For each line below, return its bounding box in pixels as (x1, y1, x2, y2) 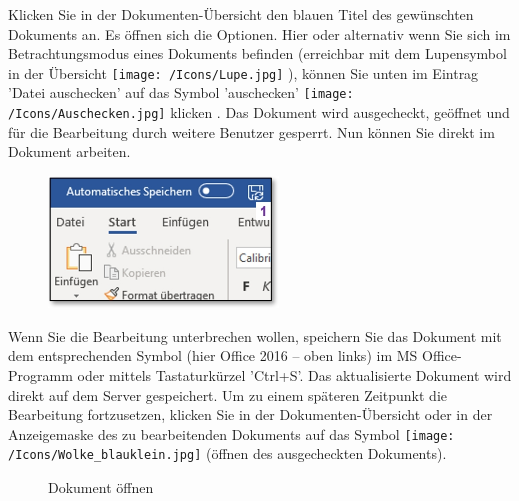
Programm (8, 365, 73, 385)
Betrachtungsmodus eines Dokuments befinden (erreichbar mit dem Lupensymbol (8, 43, 507, 64)
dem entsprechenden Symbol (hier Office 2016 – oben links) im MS (8, 345, 418, 366)
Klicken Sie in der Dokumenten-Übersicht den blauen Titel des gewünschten (8, 4, 474, 24)
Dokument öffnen (48, 477, 154, 498)
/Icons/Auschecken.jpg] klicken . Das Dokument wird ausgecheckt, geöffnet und (8, 102, 510, 123)
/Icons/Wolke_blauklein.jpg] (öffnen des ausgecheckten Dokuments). (8, 443, 447, 464)
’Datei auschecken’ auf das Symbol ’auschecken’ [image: (8, 82, 354, 103)
